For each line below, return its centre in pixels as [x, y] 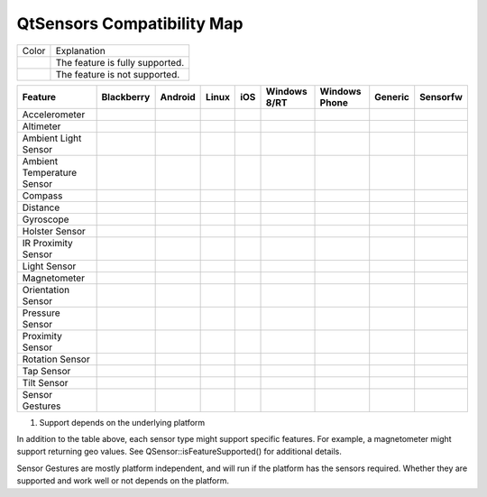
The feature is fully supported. [120, 62]
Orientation [46, 290]
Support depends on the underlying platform [122, 422]
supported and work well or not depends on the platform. [123, 481]
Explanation [80, 51]
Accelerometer [54, 115]
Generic [392, 97]
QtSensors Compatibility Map [130, 23]
